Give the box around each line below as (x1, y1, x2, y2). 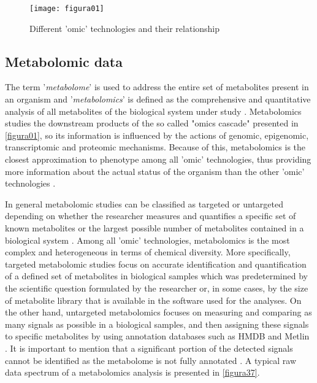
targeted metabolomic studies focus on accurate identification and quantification (5, 257, 307, 270)
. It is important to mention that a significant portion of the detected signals (5, 341, 293, 354)
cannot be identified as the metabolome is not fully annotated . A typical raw (5, 354, 297, 366)
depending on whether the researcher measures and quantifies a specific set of (5, 209, 296, 222)
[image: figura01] (29, 4, 104, 13)
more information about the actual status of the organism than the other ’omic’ (5, 164, 305, 177)
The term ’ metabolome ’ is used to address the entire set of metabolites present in (5, 80, 309, 93)
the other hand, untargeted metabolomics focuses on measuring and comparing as (5, 306, 312, 319)
